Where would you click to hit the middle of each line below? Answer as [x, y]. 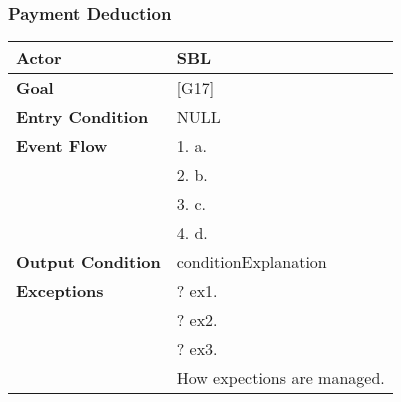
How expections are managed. [280, 378]
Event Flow [62, 146]
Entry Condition [82, 117]
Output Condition [88, 262]
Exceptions [60, 291]
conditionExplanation [251, 262]
